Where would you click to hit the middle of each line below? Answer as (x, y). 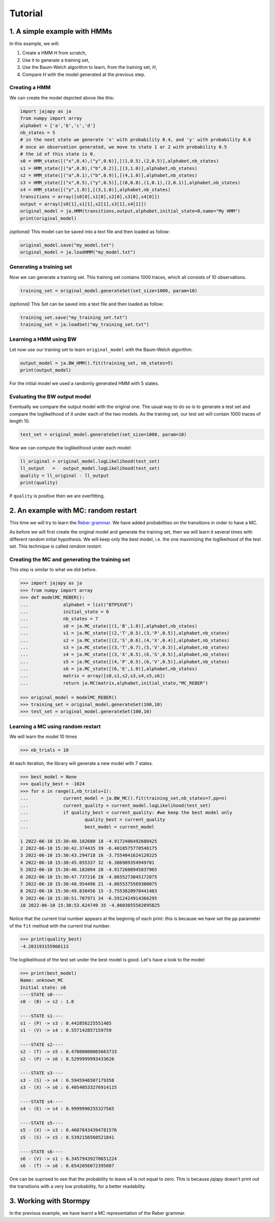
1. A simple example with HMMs (61, 31)
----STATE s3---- (42, 1073)
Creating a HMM (30, 88)
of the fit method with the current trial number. (60, 926)
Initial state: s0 (43, 987)
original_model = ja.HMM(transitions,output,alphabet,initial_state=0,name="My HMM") (130, 211)
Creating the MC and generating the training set (70, 559)
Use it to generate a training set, (56, 60)
